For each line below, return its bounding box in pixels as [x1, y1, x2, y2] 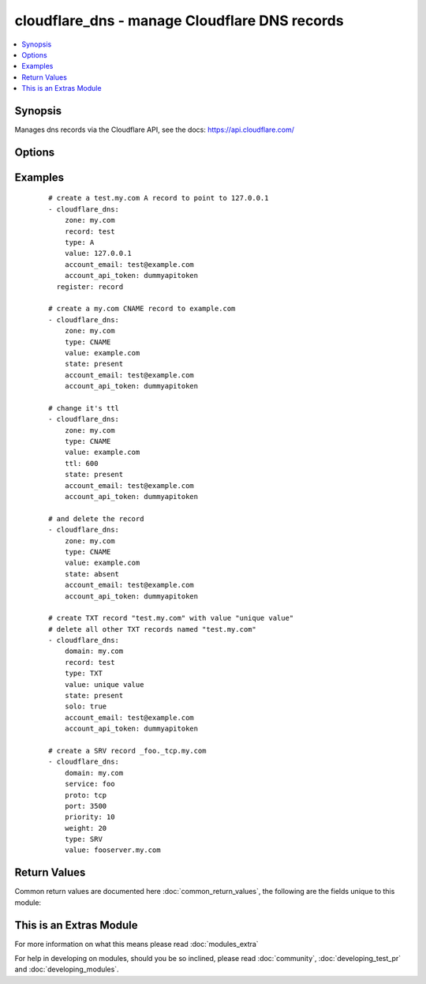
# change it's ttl [48, 404, 120, 412]
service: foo [64, 779, 115, 789]
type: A [64, 238, 95, 246]
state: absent [64, 569, 120, 578]
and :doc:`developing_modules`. [14, 964, 119, 975]
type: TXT [64, 669, 103, 678]
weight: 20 [64, 824, 107, 832]
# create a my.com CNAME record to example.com [48, 304, 236, 314]
